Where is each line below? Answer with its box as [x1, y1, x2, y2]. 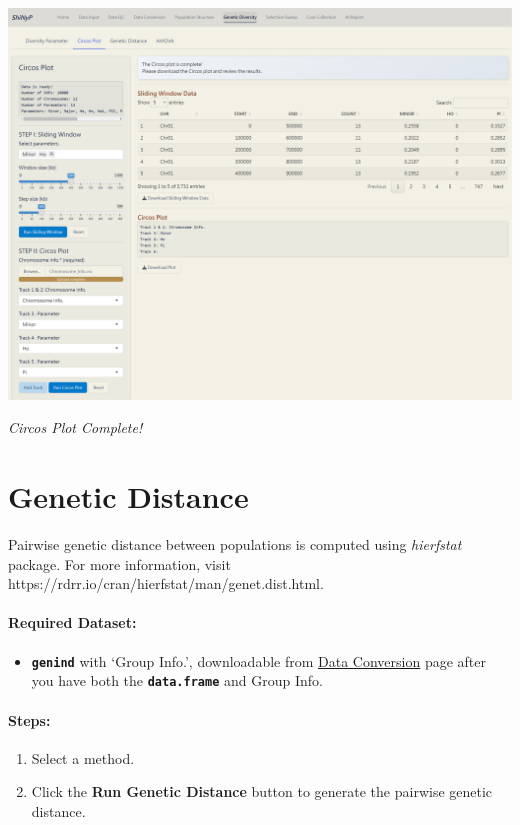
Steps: [8, 709, 51, 730]
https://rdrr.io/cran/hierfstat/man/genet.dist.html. [8, 573, 324, 594]
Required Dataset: [8, 612, 137, 633]
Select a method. [31, 747, 135, 768]
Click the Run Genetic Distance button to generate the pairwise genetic [31, 781, 493, 802]
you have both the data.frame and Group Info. [31, 670, 323, 691]
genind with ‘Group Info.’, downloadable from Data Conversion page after [31, 650, 486, 671]
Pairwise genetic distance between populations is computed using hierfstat [8, 534, 462, 555]
